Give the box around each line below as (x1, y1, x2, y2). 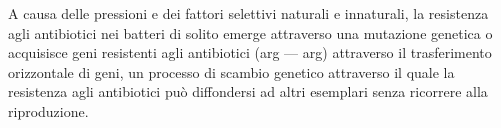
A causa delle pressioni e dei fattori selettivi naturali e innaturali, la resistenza (8, 3, 489, 23)
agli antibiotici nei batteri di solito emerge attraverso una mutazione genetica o (8, 22, 493, 43)
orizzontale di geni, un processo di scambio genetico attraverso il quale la (8, 61, 455, 82)
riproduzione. (8, 100, 89, 121)
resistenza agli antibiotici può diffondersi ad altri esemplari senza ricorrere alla (8, 81, 488, 102)
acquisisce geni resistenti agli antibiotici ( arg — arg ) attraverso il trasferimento (8, 42, 492, 63)
